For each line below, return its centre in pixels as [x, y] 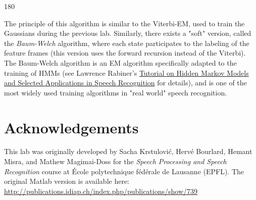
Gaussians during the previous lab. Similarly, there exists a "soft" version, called [128, 33]
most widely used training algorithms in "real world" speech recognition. [116, 92]
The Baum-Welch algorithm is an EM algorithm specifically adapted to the [120, 62]
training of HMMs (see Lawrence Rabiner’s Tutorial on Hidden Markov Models [126, 72]
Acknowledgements [71, 127]
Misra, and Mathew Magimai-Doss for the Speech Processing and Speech [115, 161]
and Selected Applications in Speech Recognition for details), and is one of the [125, 83]
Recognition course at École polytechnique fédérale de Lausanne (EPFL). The [124, 171]
